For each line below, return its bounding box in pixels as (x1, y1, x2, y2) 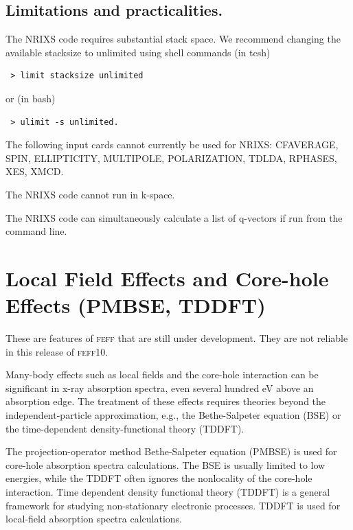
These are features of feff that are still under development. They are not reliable (5, 331, 348, 345)
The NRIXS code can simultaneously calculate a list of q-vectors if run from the (5, 210, 343, 224)
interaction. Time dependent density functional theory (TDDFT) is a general (5, 484, 330, 498)
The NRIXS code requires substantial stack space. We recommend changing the (5, 32, 341, 46)
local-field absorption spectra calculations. (5, 511, 182, 526)
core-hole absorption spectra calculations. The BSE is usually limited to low (5, 457, 326, 472)
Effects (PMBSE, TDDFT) (5, 291, 266, 319)
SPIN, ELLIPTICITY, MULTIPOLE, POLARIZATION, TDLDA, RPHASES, (5, 150, 337, 165)
